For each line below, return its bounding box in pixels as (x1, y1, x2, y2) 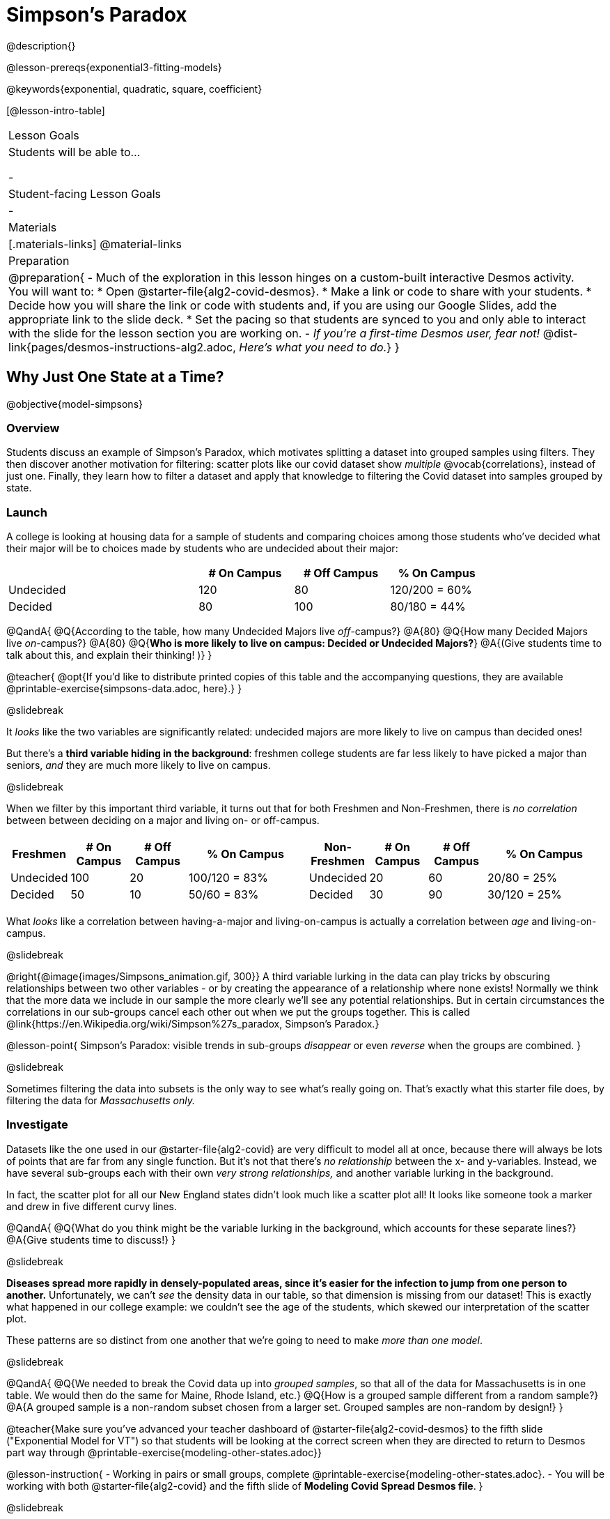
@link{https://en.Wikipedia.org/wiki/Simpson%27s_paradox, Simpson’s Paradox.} (6, 1018, 380, 1030)
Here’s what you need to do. (239, 339, 387, 354)
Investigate (6, 1117, 68, 1132)
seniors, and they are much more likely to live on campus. (6, 759, 271, 772)
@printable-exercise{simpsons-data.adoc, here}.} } (6, 682, 242, 695)
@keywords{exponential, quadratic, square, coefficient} (6, 82, 263, 95)
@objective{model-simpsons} (6, 397, 143, 410)
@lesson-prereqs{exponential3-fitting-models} (6, 61, 222, 73)
